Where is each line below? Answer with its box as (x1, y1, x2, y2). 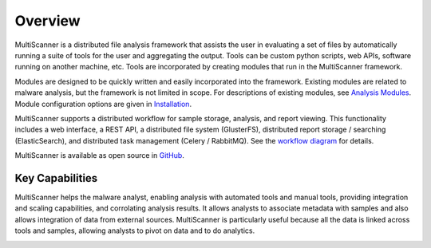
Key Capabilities (14, 171, 98, 185)
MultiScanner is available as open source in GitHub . (14, 151, 185, 160)
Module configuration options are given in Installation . (14, 99, 192, 108)
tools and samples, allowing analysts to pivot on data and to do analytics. (14, 226, 255, 235)
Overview (14, 12, 81, 30)
